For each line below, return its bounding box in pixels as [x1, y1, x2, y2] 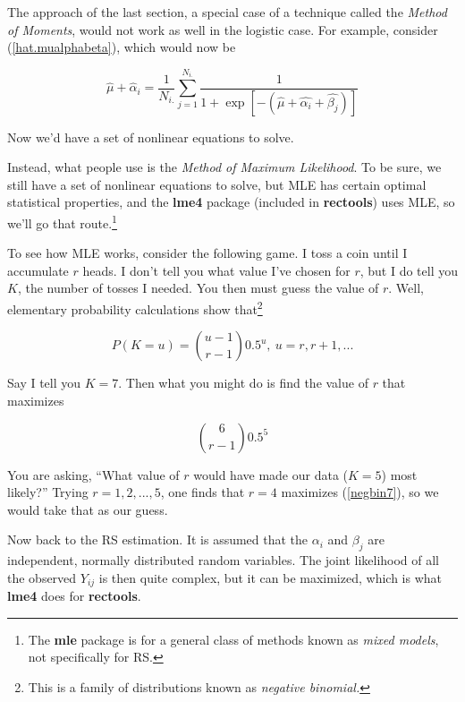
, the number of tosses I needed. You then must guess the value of [17, 278, 379, 297]
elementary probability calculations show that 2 [7, 297, 263, 318]
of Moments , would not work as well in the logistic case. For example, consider [7, 20, 438, 39]
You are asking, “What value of [7, 465, 180, 484]
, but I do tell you [359, 261, 459, 279]
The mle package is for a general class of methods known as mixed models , [28, 629, 439, 648]
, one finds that [160, 483, 245, 501]
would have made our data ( [193, 465, 348, 484]
